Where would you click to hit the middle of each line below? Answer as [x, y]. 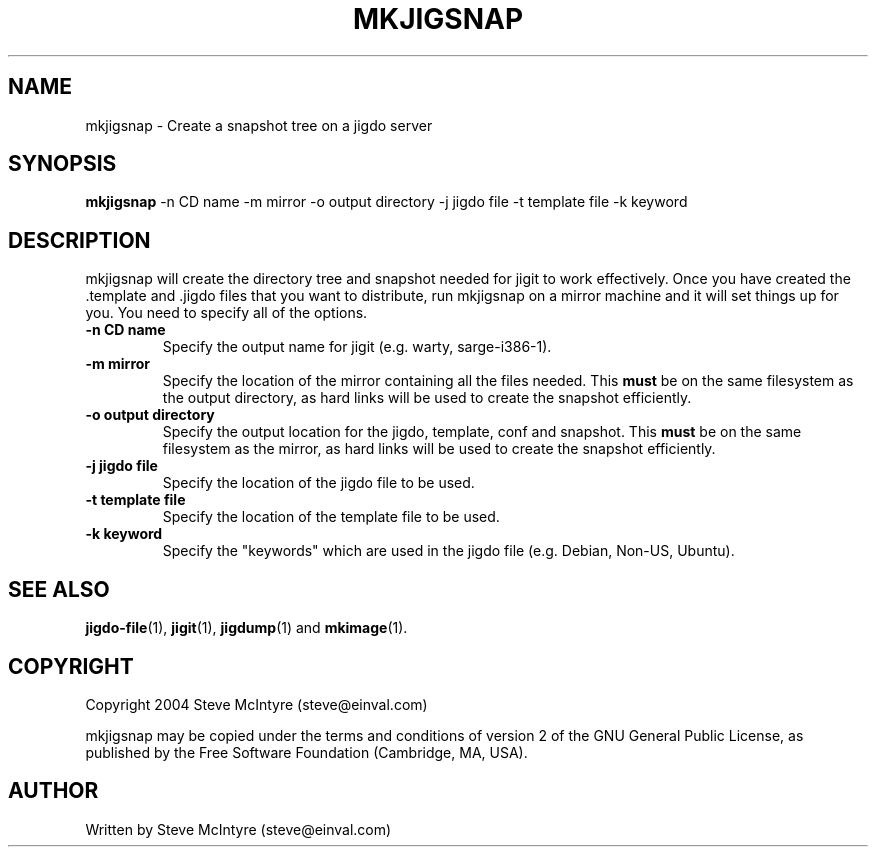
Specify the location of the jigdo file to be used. [318, 483]
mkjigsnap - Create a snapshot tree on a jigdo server [259, 125]
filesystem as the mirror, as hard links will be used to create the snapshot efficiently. [439, 449]
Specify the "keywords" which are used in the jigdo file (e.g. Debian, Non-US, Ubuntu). [448, 551]
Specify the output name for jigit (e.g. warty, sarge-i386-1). [357, 347]
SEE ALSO [59, 589]
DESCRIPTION [79, 240]
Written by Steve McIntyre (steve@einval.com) [238, 829]
